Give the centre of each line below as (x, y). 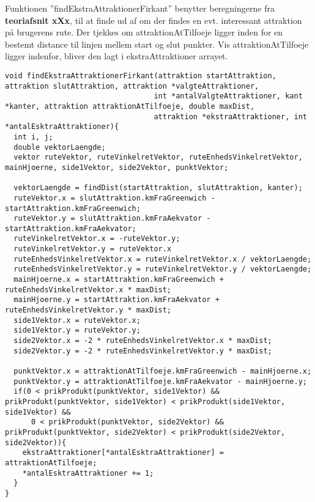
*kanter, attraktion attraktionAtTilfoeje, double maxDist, (130, 106)
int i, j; (33, 137)
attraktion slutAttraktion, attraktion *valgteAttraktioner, (132, 86)
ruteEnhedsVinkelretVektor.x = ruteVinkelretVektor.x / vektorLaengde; (163, 259)
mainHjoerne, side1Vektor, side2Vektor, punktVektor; (117, 167)
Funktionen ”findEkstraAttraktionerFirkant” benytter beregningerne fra (140, 8)
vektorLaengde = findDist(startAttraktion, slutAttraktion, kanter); (158, 188)
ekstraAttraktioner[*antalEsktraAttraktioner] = (123, 453)
